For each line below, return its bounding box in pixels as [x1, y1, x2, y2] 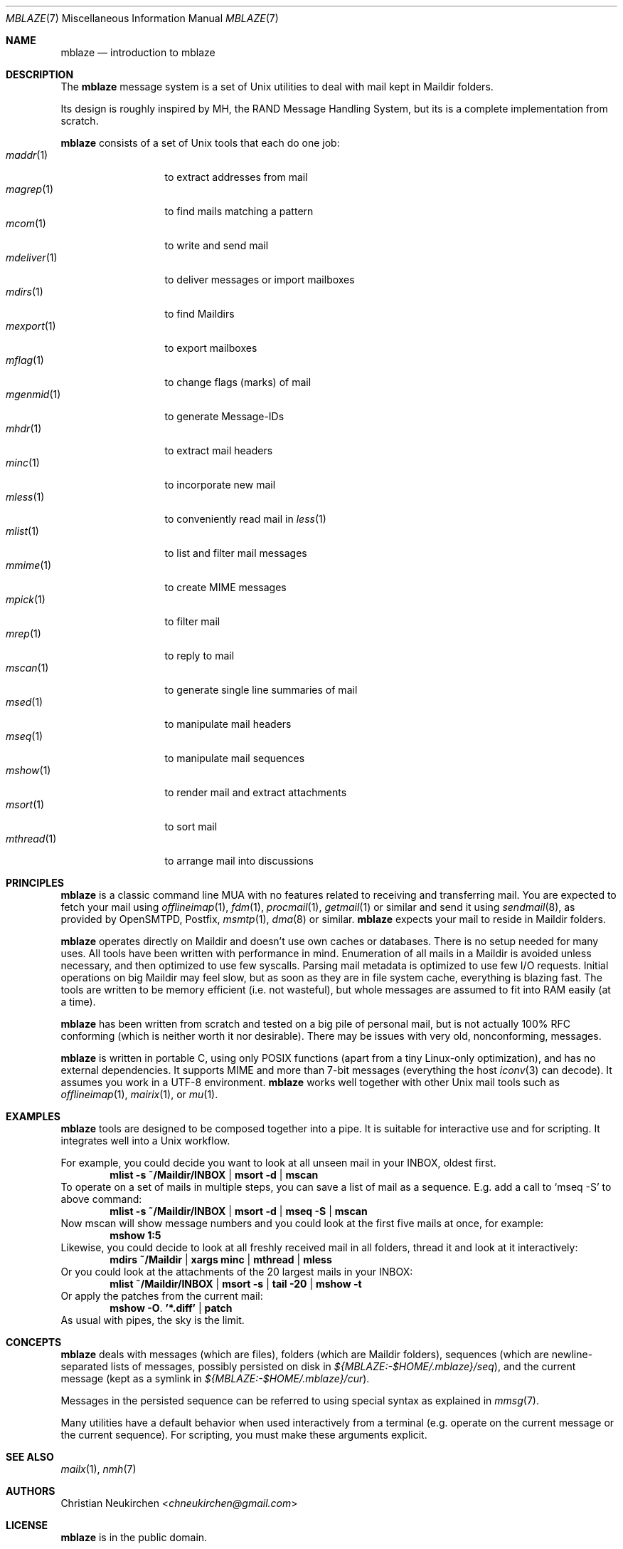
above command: [60, 1193, 142, 1205]
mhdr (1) [6, 422, 42, 434]
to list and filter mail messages [164, 547, 307, 559]
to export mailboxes [164, 342, 257, 354]
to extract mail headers [164, 444, 273, 457]
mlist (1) [6, 525, 39, 537]
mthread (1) [6, 833, 57, 845]
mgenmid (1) [6, 388, 61, 400]
